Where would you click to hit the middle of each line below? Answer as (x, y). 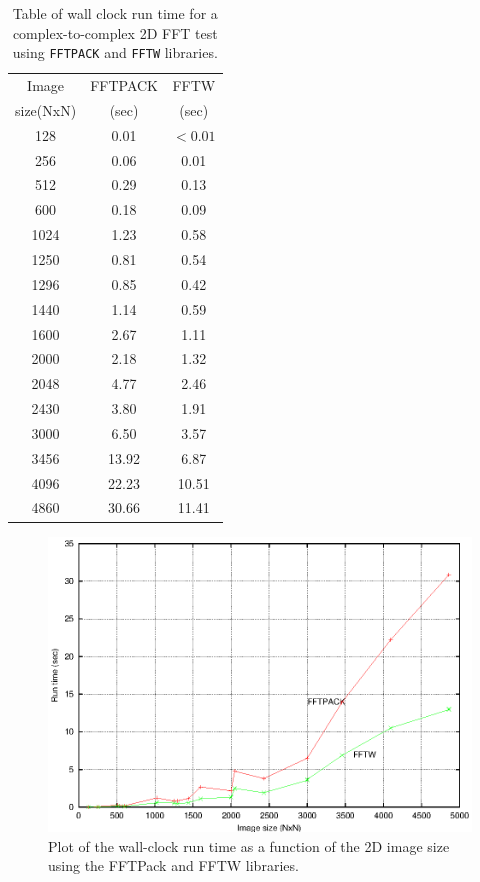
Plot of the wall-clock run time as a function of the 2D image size (249, 845)
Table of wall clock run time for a (115, 13)
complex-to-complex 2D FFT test (115, 32)
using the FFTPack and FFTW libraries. (173, 865)
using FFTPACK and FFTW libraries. (115, 52)
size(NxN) (46, 109)
